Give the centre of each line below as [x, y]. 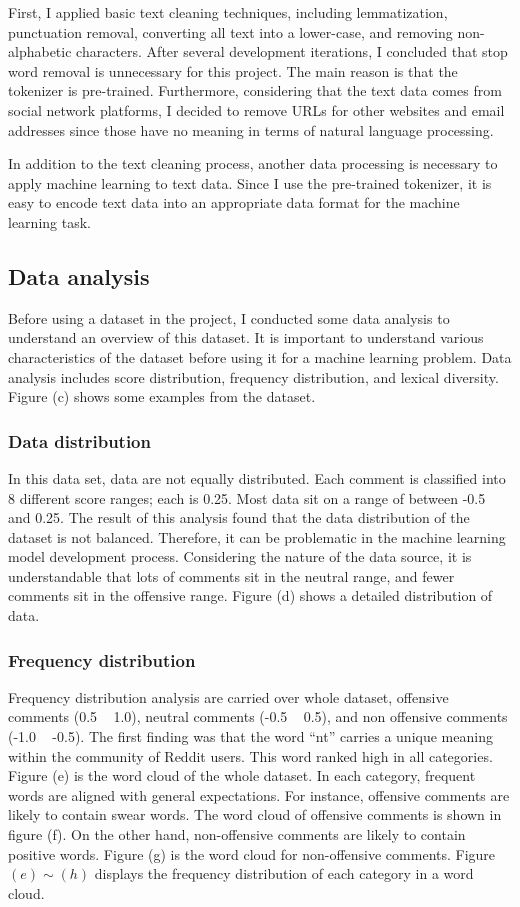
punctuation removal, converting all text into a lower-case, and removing [230, 31]
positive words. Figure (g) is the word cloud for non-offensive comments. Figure [252, 853]
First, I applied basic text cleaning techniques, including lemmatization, [228, 12]
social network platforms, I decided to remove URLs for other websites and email [256, 109]
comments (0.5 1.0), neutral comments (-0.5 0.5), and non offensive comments [258, 716]
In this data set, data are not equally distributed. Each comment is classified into [257, 477]
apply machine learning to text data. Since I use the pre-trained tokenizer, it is [250, 182]
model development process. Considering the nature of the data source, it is [240, 556]
